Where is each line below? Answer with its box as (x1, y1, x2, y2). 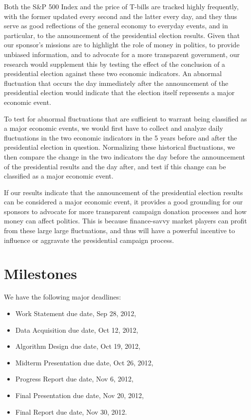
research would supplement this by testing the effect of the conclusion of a (4, 59, 225, 69)
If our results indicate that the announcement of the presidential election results (4, 187, 243, 197)
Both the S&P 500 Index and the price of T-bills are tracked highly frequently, (4, 1, 239, 11)
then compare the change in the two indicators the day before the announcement (4, 151, 245, 161)
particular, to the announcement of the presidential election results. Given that (4, 30, 240, 40)
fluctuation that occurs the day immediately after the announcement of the (4, 78, 229, 88)
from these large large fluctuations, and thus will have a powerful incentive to (4, 225, 235, 236)
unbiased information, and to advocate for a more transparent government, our (4, 49, 240, 59)
